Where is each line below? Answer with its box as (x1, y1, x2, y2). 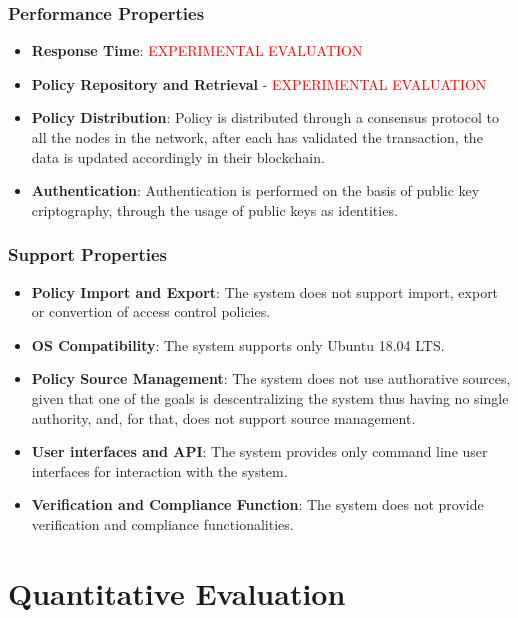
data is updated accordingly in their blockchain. (31, 146, 325, 167)
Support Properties (8, 242, 168, 267)
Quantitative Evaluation (8, 572, 346, 613)
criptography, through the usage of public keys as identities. (31, 199, 398, 220)
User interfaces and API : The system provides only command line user (31, 441, 488, 462)
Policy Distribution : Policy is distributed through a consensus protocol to (31, 107, 499, 128)
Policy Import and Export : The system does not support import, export (31, 281, 499, 302)
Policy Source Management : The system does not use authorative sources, (31, 368, 511, 389)
